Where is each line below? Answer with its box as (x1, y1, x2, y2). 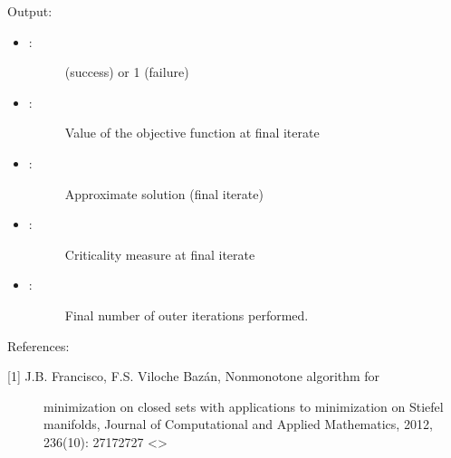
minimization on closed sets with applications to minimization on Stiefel (43, 396, 444, 415)
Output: (7, 2, 53, 20)
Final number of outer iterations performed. (64, 305, 309, 324)
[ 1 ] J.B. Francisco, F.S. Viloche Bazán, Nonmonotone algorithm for (7, 367, 380, 386)
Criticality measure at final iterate (64, 244, 255, 263)
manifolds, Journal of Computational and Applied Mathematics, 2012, (43, 415, 433, 434)
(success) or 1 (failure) (64, 62, 189, 81)
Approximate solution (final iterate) (64, 184, 264, 203)
